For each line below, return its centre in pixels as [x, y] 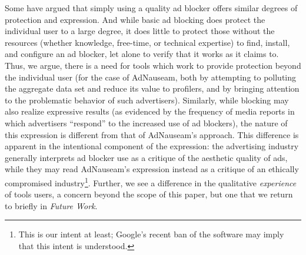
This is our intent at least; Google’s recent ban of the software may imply [151, 234]
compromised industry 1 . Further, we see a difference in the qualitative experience [151, 182]
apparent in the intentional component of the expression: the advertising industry [152, 146]
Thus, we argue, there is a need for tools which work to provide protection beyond [153, 65]
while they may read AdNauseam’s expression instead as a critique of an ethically [152, 169]
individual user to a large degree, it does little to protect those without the [140, 31]
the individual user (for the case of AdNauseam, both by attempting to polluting [151, 77]
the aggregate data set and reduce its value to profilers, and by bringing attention [152, 88]
